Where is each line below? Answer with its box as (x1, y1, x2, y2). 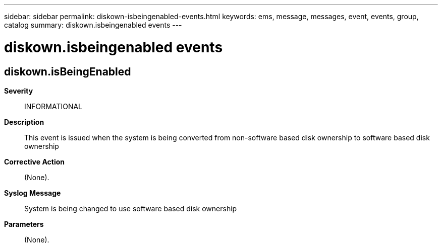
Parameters (4, 219, 44, 228)
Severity (4, 86, 33, 95)
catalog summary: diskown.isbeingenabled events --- (4, 21, 182, 29)
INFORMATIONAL (24, 102, 83, 111)
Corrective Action (4, 157, 65, 166)
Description (4, 117, 44, 126)
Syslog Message (4, 188, 61, 197)
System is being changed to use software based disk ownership (24, 204, 237, 213)
